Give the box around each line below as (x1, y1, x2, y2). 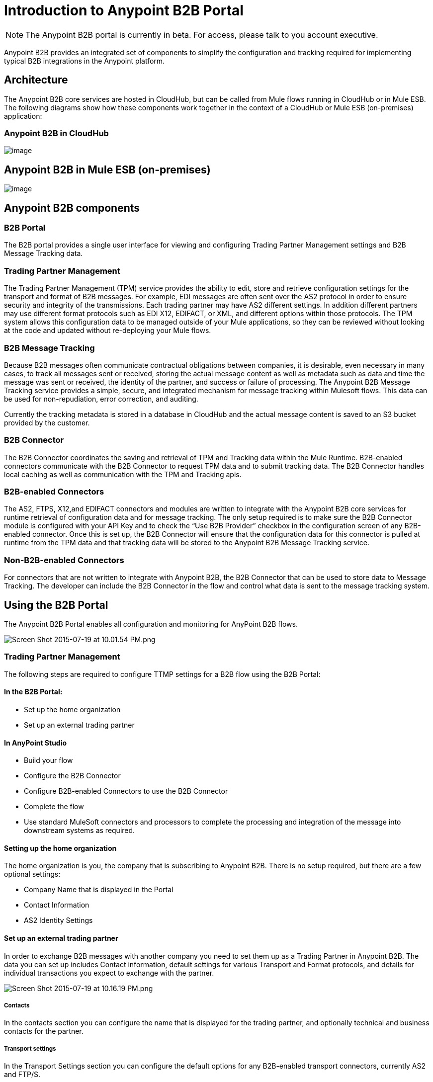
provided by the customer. (4, 418, 90, 427)
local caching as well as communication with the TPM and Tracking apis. (4, 470, 242, 479)
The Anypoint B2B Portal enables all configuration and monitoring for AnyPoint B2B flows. (4, 620, 298, 628)
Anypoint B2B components (4, 201, 140, 214)
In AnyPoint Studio (4, 738, 67, 747)
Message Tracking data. (4, 249, 83, 258)
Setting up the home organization (4, 843, 117, 852)
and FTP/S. (4, 1070, 40, 1079)
